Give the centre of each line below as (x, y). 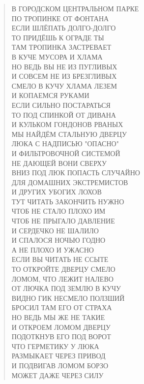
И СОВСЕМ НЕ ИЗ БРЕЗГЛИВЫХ (64, 76)
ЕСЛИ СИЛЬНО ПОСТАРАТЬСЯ (61, 105)
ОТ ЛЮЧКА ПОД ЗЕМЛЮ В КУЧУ (66, 288)
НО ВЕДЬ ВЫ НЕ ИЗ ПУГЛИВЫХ (64, 66)
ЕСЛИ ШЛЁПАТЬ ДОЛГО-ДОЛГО (64, 28)
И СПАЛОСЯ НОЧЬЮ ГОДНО (58, 240)
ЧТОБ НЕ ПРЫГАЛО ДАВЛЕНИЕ (63, 221)
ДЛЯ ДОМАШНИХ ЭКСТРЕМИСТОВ (70, 182)
